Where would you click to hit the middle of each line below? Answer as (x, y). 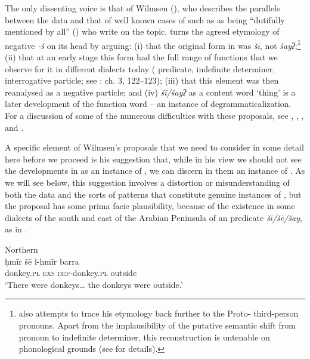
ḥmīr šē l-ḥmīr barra (42, 261)
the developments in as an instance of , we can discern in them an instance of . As (155, 171)
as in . (16, 229)
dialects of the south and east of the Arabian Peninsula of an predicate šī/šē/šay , (154, 217)
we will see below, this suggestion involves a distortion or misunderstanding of (147, 182)
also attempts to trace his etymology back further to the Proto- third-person (159, 313)
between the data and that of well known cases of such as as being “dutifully (145, 19)
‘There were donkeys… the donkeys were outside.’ (94, 284)
